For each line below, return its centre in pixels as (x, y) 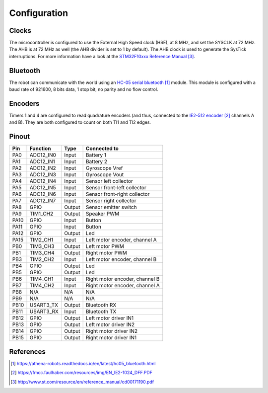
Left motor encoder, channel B (121, 259)
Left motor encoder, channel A (121, 240)
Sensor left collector (109, 181)
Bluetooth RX (101, 305)
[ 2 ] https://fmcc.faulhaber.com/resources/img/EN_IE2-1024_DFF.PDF (82, 373)
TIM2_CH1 (41, 240)
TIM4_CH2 (42, 286)
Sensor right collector (111, 201)
